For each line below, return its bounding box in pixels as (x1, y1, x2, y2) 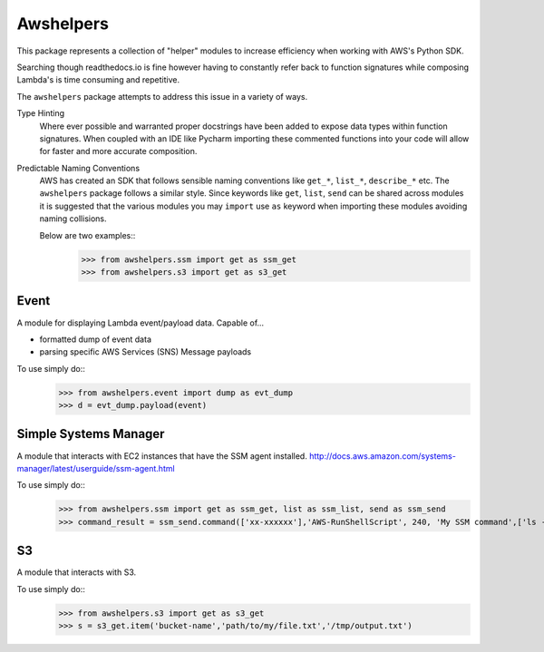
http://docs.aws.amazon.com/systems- (308, 450, 457, 462)
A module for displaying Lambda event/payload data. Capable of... (16, 317, 265, 328)
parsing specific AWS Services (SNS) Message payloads (39, 346, 252, 357)
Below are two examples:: (39, 229, 136, 240)
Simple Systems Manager (16, 426, 165, 442)
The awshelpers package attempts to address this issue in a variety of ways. (16, 91, 308, 102)
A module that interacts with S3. (16, 567, 136, 578)
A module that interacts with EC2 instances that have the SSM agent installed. (16, 450, 307, 462)
